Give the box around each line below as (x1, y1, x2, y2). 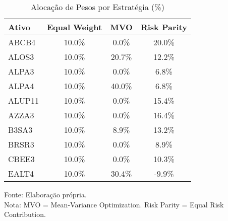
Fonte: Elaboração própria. (4, 189, 87, 199)
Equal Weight (46, 21, 102, 33)
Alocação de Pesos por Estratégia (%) (31, 1, 164, 13)
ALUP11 (8, 95, 39, 106)
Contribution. (4, 209, 46, 219)
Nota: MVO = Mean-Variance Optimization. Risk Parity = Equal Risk (4, 199, 224, 209)
